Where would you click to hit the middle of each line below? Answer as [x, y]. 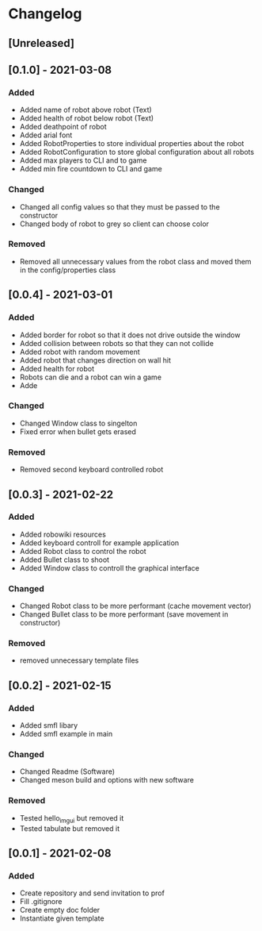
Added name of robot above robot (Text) [85, 110]
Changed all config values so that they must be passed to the [120, 206]
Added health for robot [57, 368]
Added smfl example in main [66, 734]
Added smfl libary [49, 725]
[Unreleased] [42, 43]
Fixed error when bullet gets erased [78, 431]
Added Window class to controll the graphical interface [109, 567]
